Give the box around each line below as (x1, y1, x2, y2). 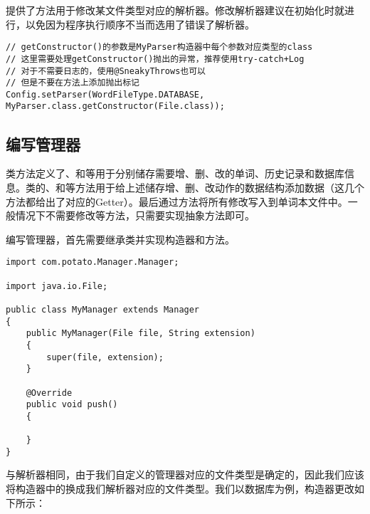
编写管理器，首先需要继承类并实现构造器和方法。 (6, 231, 235, 246)
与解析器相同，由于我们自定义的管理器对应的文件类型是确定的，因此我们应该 (6, 467, 364, 482)
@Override (26, 387, 73, 398)
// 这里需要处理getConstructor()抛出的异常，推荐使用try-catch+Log (6, 53, 305, 64)
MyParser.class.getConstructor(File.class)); (6, 101, 225, 112)
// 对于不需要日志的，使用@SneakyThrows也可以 (6, 65, 206, 76)
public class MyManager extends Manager (6, 304, 200, 315)
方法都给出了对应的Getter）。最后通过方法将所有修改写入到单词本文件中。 (6, 194, 348, 209)
